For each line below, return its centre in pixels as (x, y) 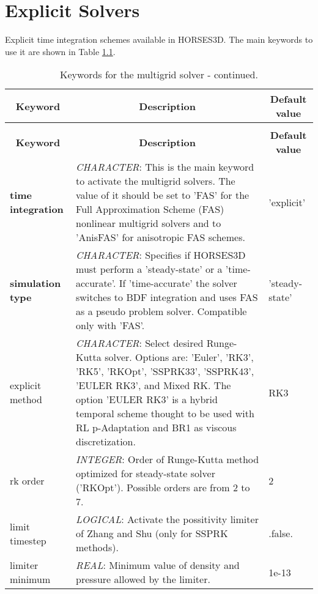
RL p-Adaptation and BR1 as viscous (156, 428)
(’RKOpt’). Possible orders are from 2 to (163, 488)
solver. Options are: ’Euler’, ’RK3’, (179, 357)
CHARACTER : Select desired (140, 343)
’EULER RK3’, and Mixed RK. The (153, 385)
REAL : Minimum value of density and (158, 565)
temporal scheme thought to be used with (165, 414)
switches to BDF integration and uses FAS (167, 297)
